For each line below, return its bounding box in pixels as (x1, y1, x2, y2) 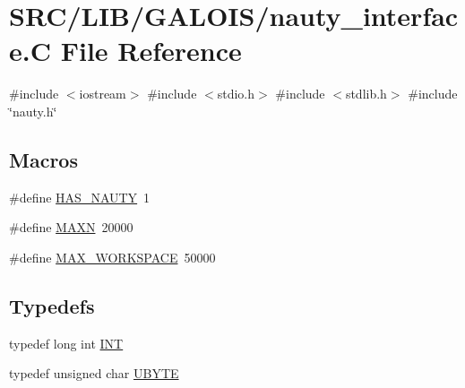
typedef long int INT (9, 333, 124, 352)
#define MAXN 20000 (9, 218, 133, 237)
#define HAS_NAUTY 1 (9, 187, 151, 206)
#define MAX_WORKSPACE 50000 (9, 247, 216, 266)
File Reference (60, 32, 242, 69)
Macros (9, 145, 78, 173)
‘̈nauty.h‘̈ (9, 101, 57, 120)
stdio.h (217, 84, 255, 103)
